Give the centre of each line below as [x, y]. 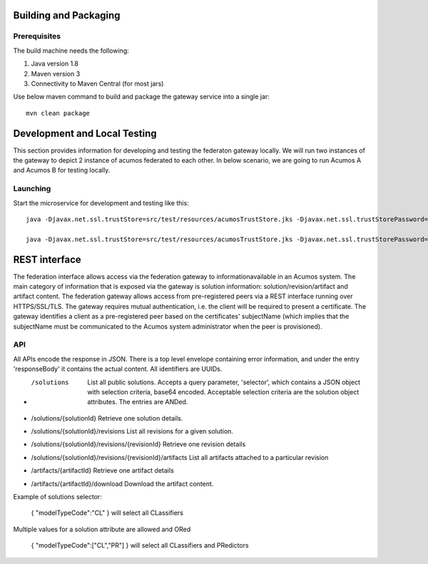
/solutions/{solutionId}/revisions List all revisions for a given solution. [132, 431]
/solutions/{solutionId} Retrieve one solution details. [107, 418]
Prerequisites [37, 36]
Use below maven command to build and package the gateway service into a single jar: [142, 97]
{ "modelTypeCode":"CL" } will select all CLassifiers [107, 513]
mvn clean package [58, 113]
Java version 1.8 [55, 63]
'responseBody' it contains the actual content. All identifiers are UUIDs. [118, 369]
